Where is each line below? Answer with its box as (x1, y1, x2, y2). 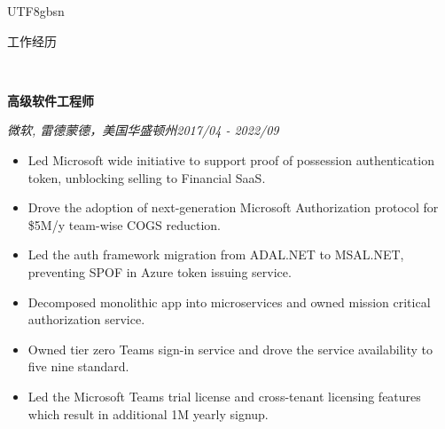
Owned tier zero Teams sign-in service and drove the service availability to (27, 339, 433, 358)
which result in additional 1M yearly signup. (27, 404, 269, 423)
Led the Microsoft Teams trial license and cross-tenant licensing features (27, 386, 421, 405)
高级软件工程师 (7, 91, 94, 109)
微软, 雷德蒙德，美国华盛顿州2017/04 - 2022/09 (7, 121, 279, 139)
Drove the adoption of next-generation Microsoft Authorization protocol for (27, 198, 439, 217)
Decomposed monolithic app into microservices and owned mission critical (27, 292, 431, 311)
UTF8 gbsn (7, 2, 65, 20)
